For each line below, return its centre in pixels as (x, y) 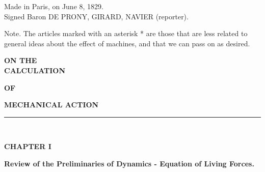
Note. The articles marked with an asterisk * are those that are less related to (126, 33)
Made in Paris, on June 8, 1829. (54, 6)
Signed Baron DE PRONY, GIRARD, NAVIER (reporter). (96, 16)
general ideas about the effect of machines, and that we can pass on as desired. (127, 43)
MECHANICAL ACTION (51, 105)
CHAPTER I (28, 146)
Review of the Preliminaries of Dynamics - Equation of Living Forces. (129, 163)
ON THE (21, 60)
